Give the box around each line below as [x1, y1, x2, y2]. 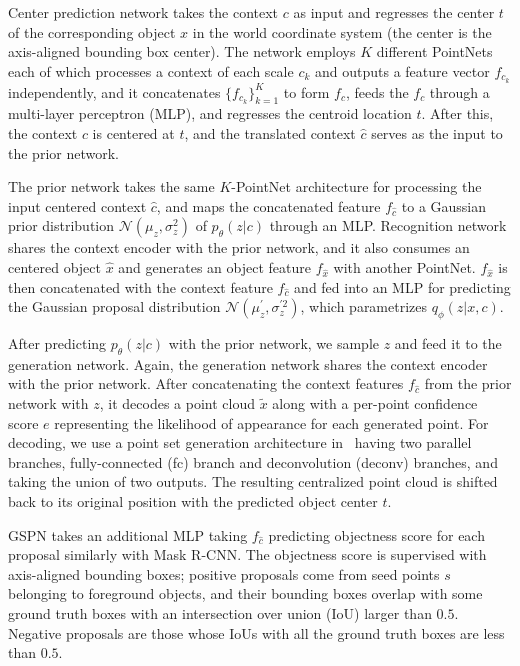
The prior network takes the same [8, 176, 215, 197]
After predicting [8, 332, 107, 353]
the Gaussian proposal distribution [8, 296, 221, 317]
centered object [8, 257, 101, 277]
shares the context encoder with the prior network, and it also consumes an [8, 237, 470, 258]
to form [283, 81, 330, 102]
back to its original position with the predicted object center [8, 490, 378, 511]
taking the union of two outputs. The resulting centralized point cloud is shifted [8, 471, 498, 492]
